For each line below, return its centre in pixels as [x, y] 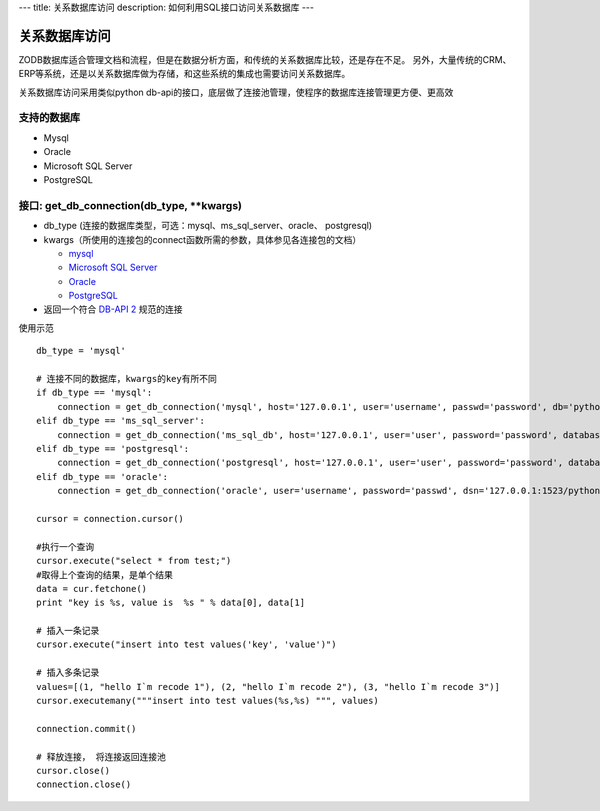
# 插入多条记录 [68, 673]
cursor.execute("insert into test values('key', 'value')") [186, 644]
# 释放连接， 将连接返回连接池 [101, 756]
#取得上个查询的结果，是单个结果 [105, 574]
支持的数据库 [49, 118]
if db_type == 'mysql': [94, 393]
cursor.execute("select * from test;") [134, 561]
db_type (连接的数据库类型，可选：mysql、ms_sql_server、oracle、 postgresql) [208, 226]
